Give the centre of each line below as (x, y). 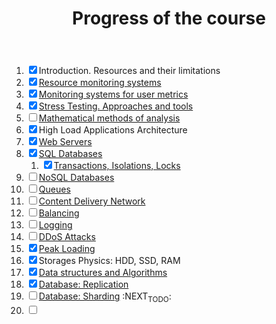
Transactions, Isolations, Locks (117, 166)
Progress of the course (169, 18)
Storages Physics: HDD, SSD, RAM (109, 261)
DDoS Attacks (67, 237)
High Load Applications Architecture (113, 130)
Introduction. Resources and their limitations (129, 71)
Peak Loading (67, 249)
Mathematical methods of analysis (109, 118)
